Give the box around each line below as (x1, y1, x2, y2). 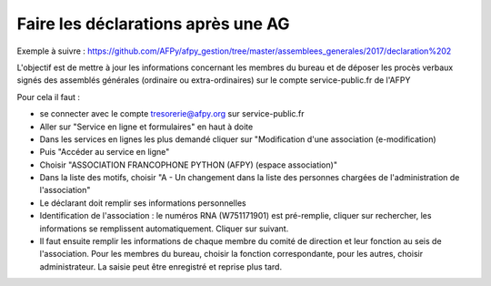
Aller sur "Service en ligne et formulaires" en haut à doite (39, 121, 254, 132)
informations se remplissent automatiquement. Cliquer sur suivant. (39, 223, 289, 234)
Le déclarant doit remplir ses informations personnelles (39, 197, 246, 209)
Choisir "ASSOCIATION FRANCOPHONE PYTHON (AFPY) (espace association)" (39, 159, 338, 170)
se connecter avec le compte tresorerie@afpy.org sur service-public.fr (39, 108, 305, 119)
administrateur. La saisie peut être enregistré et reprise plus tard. (39, 260, 282, 272)
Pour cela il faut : (16, 91, 81, 102)
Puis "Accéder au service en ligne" (39, 147, 170, 158)
